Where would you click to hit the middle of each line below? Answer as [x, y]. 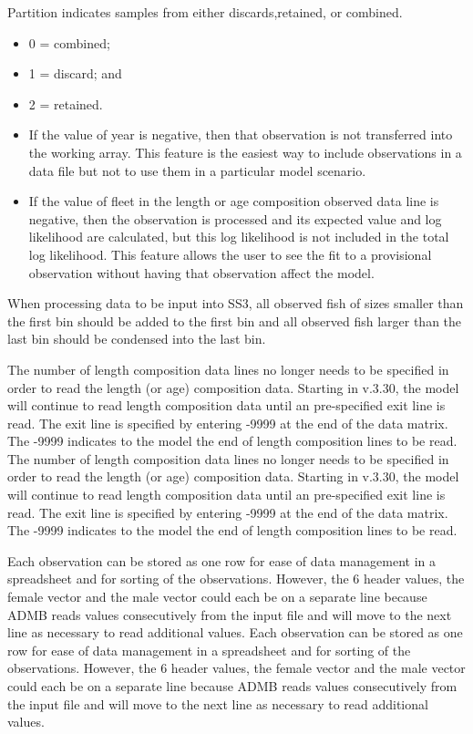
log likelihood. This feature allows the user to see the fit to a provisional [230, 254]
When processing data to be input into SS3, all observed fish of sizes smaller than [236, 303]
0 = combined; [69, 42]
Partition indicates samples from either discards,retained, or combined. [205, 12]
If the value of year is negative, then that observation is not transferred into [241, 134]
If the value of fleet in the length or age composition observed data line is [234, 201]
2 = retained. [66, 103]
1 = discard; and [75, 73]
